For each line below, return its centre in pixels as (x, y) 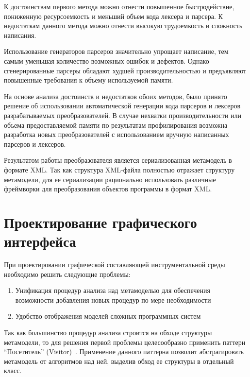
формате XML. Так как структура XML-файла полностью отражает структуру (119, 169)
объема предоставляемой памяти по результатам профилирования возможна (116, 125)
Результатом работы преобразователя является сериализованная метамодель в (118, 160)
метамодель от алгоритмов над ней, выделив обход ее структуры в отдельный (119, 361)
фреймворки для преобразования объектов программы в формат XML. (108, 189)
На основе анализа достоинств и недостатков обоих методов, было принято (116, 96)
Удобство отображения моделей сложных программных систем (108, 316)
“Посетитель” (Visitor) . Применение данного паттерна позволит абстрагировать (124, 351)
